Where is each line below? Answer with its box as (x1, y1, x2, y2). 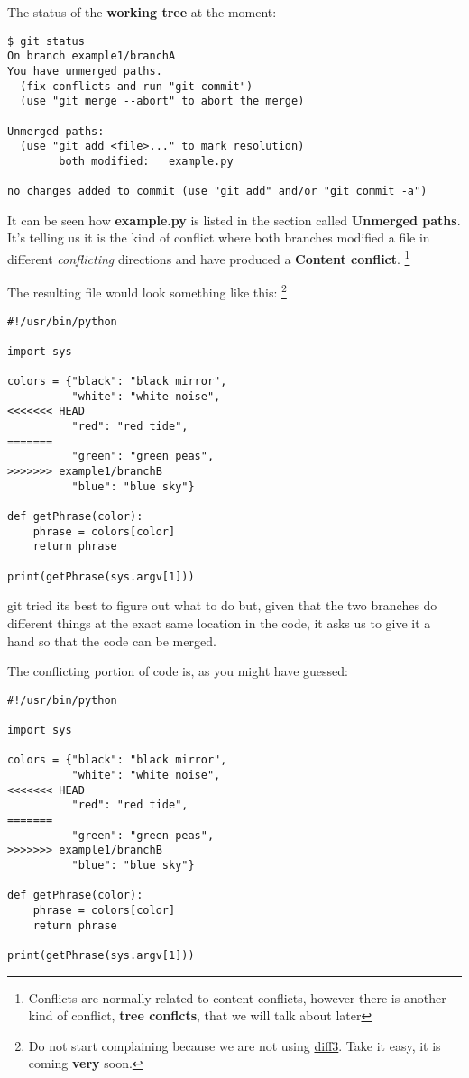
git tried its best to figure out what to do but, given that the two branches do (7, 596, 437, 615)
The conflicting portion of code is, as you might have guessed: (7, 662, 348, 681)
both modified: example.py (59, 154, 234, 168)
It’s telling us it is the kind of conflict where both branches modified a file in (7, 228, 430, 247)
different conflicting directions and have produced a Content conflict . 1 (7, 247, 410, 268)
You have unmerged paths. (7, 64, 162, 78)
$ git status (7, 34, 85, 48)
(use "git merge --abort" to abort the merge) (20, 95, 305, 108)
